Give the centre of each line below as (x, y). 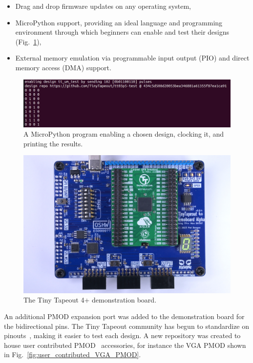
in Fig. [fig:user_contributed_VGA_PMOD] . (73, 354)
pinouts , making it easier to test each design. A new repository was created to (122, 335)
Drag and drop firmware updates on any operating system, (103, 6)
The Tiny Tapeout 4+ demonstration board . (90, 300)
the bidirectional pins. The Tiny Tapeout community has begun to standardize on (127, 326)
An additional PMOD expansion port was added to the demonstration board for (124, 316)
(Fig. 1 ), (28, 41)
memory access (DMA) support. (63, 67)
